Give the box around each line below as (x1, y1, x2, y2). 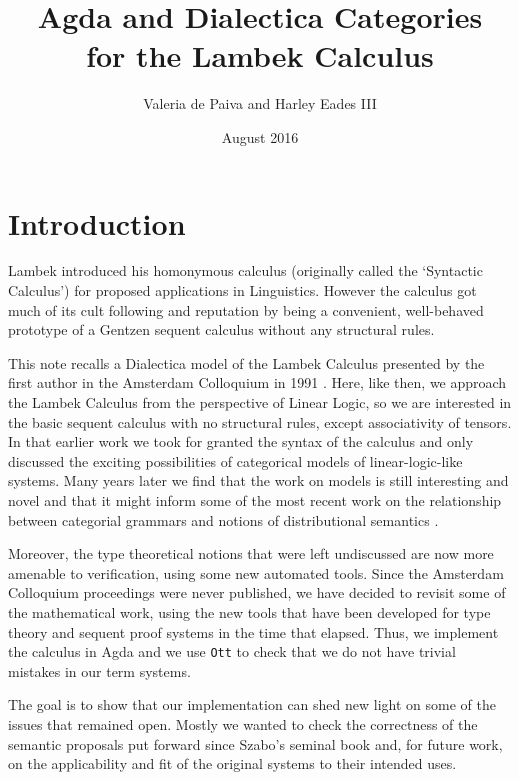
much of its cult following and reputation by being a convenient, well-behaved (8, 299, 484, 320)
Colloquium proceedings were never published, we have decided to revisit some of (8, 582, 506, 603)
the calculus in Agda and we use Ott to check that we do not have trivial (8, 641, 456, 662)
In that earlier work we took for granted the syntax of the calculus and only (8, 431, 474, 452)
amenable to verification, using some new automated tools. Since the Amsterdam (8, 562, 504, 583)
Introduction (8, 202, 186, 243)
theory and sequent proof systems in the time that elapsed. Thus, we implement (8, 621, 499, 642)
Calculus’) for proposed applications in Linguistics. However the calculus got (8, 280, 477, 301)
